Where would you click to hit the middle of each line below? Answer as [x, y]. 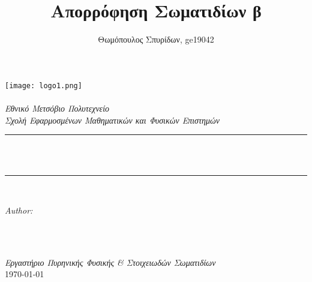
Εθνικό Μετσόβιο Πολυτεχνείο [57, 108]
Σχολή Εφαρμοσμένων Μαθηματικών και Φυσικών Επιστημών [112, 120]
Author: [19, 210]
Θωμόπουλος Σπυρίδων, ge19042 [156, 39]
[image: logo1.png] [43, 85]
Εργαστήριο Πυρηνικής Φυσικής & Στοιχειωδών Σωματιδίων [110, 262]
